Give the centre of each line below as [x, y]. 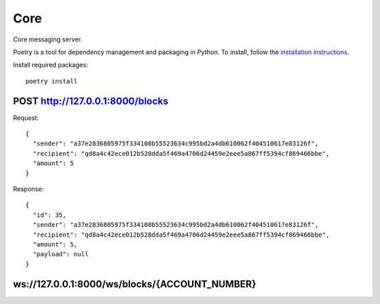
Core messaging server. [47, 39]
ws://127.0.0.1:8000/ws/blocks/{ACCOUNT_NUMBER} [135, 284]
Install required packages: [51, 65]
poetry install [52, 81]
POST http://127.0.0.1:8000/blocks [91, 101]
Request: [26, 118]
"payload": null [61, 254]
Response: [28, 189]
